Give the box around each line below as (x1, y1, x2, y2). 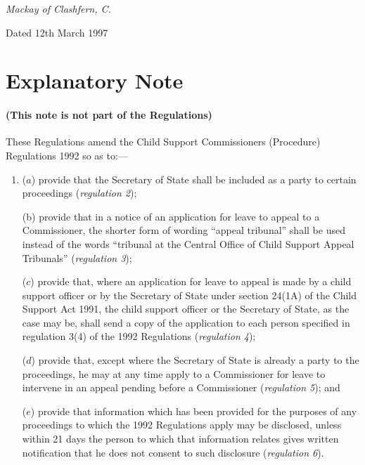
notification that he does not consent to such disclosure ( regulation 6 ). (22, 445, 324, 459)
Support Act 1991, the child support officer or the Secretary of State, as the (22, 301, 350, 316)
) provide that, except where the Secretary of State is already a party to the (31, 353, 359, 367)
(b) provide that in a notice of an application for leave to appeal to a (22, 209, 320, 223)
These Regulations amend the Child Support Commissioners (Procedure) (6, 134, 321, 149)
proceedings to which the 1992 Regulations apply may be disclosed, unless (22, 417, 342, 432)
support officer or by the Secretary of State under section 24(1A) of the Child (22, 287, 357, 302)
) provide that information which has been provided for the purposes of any (30, 403, 357, 418)
